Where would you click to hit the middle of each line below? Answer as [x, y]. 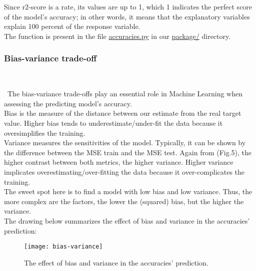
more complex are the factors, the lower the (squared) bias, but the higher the [124, 201]
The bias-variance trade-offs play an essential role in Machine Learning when [125, 94]
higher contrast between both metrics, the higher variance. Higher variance [119, 162]
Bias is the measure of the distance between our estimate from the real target [123, 113]
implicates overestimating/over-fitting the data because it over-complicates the [124, 171]
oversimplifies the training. [45, 133]
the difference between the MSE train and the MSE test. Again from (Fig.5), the [128, 152]
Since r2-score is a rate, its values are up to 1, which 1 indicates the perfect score [128, 6]
